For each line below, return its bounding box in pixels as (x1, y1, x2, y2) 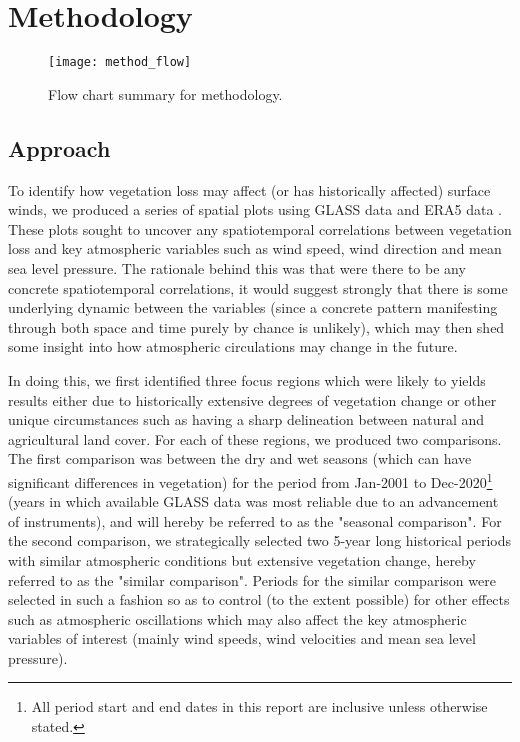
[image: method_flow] (48, 55, 192, 70)
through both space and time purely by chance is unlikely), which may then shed (8, 316, 505, 337)
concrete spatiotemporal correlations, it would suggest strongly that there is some (8, 277, 508, 298)
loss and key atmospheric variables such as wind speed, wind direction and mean (8, 238, 502, 259)
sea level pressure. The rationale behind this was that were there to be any (8, 257, 466, 278)
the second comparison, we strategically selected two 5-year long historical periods (8, 530, 512, 551)
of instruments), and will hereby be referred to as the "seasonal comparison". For (8, 510, 502, 531)
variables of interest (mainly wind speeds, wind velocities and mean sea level (8, 628, 476, 649)
